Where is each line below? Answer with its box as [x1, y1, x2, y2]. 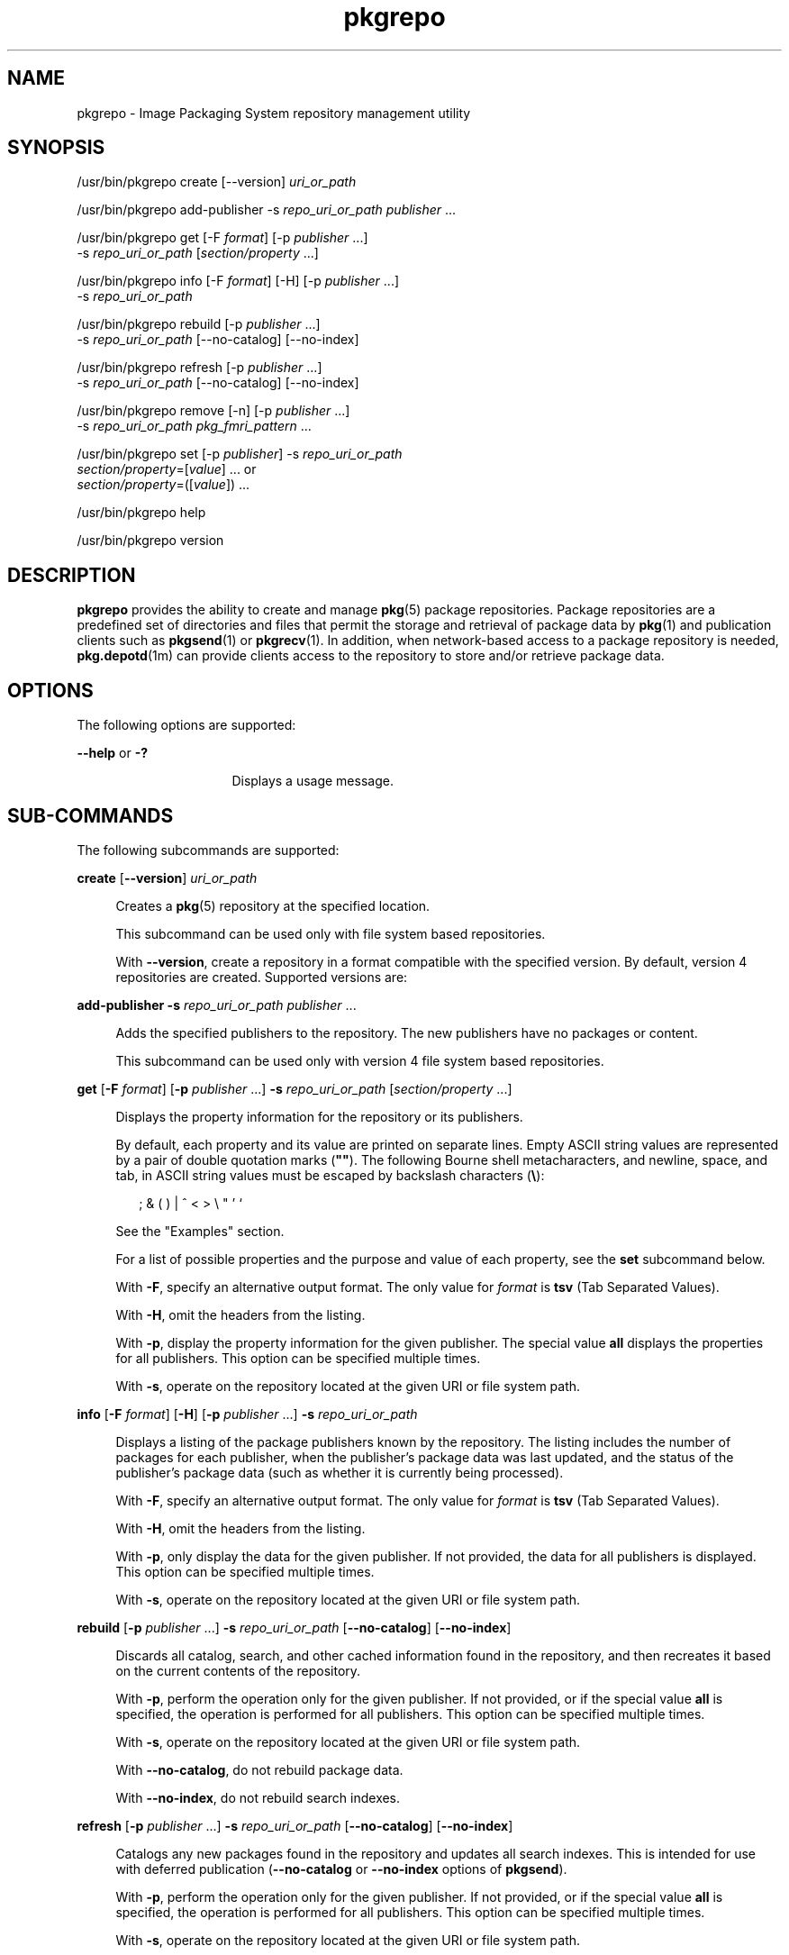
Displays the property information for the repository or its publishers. [115, 1108, 523, 1124]
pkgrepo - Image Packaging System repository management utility [77, 105, 471, 121]
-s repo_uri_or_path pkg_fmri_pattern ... [77, 418, 312, 434]
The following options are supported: [77, 717, 296, 733]
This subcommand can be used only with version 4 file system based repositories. [115, 1052, 604, 1068]
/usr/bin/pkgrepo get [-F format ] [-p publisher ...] [77, 230, 368, 246]
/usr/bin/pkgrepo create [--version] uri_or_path [77, 174, 357, 190]
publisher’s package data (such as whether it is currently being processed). [115, 1464, 564, 1480]
